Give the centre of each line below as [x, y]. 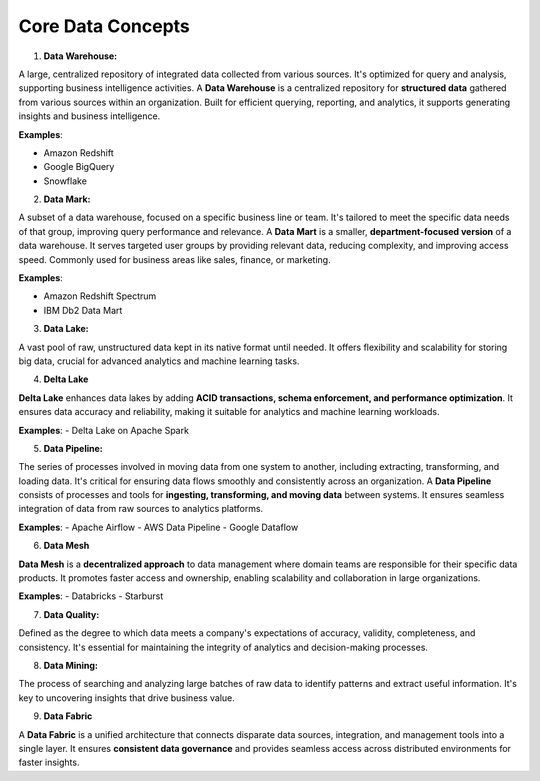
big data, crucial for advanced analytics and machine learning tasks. [159, 361]
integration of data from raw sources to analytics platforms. [141, 509]
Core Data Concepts [104, 26]
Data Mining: [71, 665]
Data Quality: [71, 614]
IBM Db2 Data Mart [83, 310]
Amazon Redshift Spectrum [100, 296]
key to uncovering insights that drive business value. [126, 697]
